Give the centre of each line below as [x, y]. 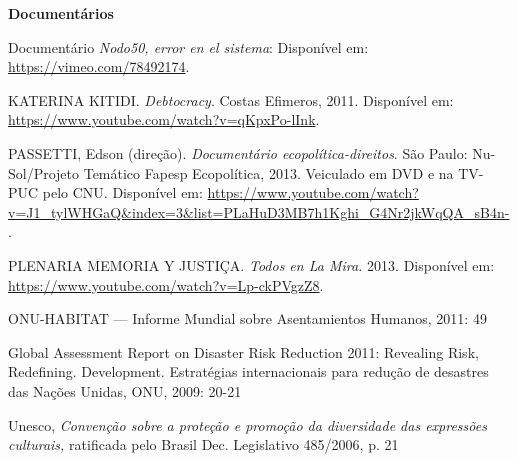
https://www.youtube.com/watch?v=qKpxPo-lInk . [164, 119]
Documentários [61, 13]
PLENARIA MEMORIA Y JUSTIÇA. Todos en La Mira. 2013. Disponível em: [251, 264]
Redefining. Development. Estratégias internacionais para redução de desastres [248, 371]
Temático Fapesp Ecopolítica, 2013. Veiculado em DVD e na [268, 172]
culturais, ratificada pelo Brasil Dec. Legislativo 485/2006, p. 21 [203, 444]
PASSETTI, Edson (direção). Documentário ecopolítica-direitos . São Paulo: [238, 152]
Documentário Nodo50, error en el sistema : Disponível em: [188, 46]
